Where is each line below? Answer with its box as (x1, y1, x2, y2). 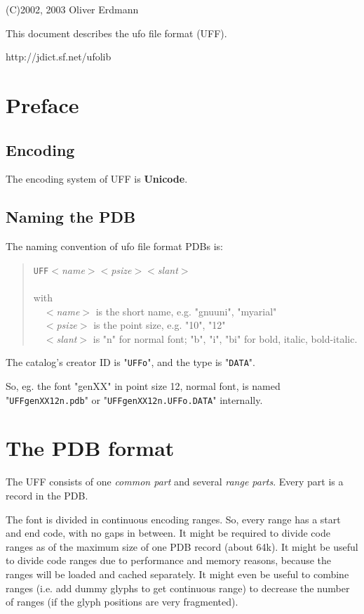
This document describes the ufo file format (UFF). (6, 25, 227, 40)
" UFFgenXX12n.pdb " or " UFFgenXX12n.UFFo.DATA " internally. (6, 392, 263, 407)
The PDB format (6, 433, 175, 462)
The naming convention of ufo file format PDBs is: (6, 239, 223, 254)
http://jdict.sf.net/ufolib (6, 49, 112, 64)
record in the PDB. (6, 488, 88, 502)
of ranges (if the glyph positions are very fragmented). (6, 594, 238, 609)
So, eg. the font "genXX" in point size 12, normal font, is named (6, 379, 281, 393)
